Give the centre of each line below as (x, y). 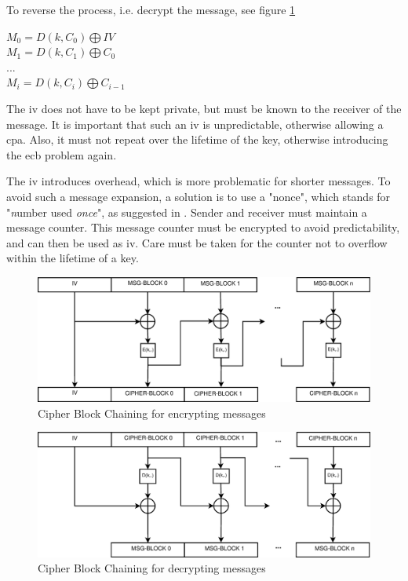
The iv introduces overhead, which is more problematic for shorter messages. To (199, 181)
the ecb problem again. (62, 154)
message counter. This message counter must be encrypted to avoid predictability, (203, 227)
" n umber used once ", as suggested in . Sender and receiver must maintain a (187, 212)
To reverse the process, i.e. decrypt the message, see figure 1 (151, 9)
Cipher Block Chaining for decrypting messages (152, 568)
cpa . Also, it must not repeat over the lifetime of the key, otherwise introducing (197, 139)
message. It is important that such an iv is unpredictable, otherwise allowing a (195, 124)
